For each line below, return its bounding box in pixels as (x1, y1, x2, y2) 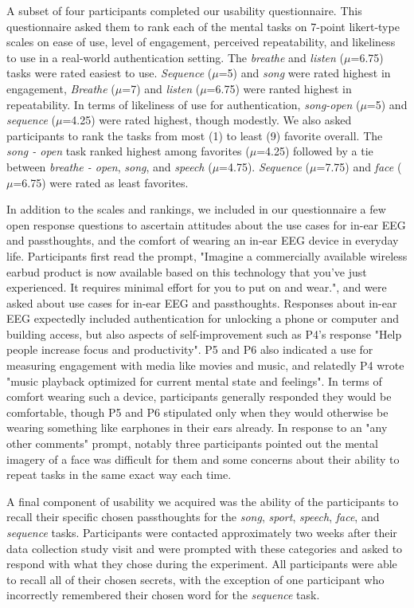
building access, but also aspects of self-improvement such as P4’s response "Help (6, 325, 402, 342)
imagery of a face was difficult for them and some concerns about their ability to (6, 450, 400, 467)
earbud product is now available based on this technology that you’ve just (6, 263, 367, 280)
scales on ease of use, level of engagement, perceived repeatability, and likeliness (6, 33, 396, 50)
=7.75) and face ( (316, 158, 402, 175)
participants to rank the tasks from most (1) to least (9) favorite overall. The (6, 127, 383, 143)
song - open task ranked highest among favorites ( (6, 143, 250, 159)
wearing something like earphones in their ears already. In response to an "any (6, 419, 388, 436)
